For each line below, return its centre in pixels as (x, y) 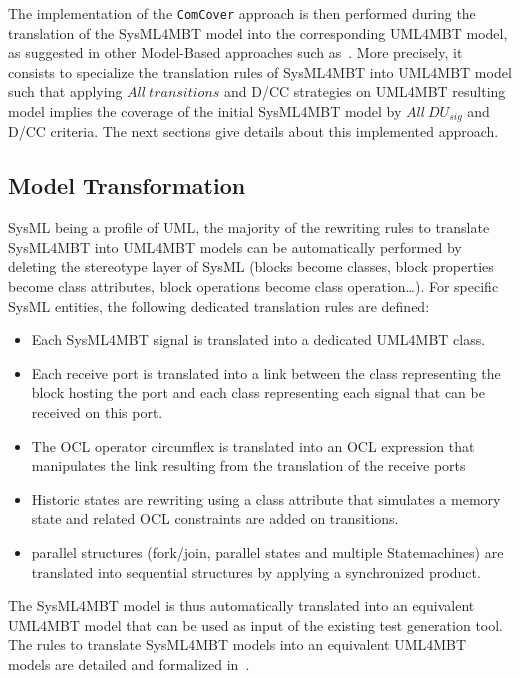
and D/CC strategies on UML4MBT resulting (365, 91)
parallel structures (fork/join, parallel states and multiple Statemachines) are (267, 552)
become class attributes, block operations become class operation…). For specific (253, 286)
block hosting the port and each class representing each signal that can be (258, 392)
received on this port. (97, 412)
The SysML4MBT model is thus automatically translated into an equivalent (241, 605)
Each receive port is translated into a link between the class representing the (266, 372)
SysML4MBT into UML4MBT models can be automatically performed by (235, 246)
